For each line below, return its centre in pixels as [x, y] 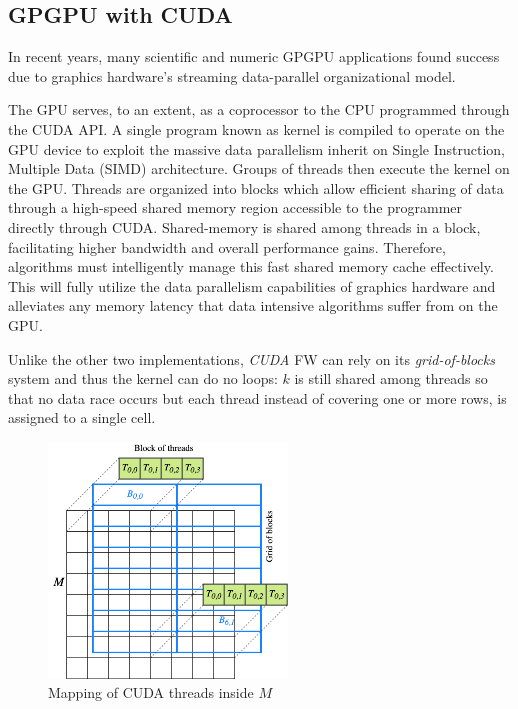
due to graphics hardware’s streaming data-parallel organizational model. [232, 75]
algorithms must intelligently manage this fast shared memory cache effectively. [251, 266]
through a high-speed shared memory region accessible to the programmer [235, 207]
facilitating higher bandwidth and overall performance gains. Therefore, [227, 246]
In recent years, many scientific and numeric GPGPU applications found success [254, 56]
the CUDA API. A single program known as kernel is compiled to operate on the [256, 128]
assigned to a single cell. [82, 417]
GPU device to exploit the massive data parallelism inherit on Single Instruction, [256, 148]
